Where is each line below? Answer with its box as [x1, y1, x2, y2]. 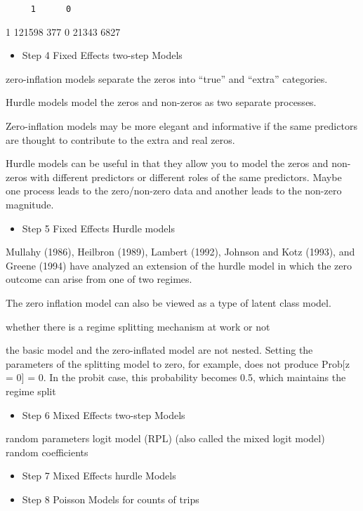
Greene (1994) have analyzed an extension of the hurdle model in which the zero [6, 258, 352, 272]
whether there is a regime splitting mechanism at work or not [6, 319, 270, 333]
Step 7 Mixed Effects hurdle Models [22, 468, 176, 483]
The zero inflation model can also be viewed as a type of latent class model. [6, 295, 331, 310]
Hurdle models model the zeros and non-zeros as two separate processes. [6, 95, 317, 109]
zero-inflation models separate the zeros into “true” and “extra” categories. [6, 71, 328, 86]
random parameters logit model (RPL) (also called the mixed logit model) [6, 431, 325, 446]
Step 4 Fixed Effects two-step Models [22, 48, 183, 62]
